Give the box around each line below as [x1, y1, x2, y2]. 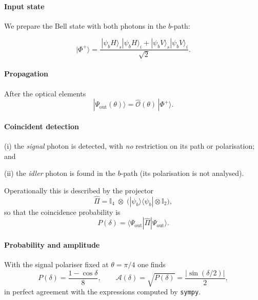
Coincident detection [4, 121, 79, 131]
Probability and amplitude [4, 239, 100, 250]
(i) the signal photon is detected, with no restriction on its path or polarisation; [4, 141, 255, 151]
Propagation [4, 68, 49, 79]
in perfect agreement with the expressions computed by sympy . [4, 286, 201, 297]
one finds [137, 258, 166, 269]
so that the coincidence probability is [4, 206, 121, 217]
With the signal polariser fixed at [4, 258, 109, 269]
